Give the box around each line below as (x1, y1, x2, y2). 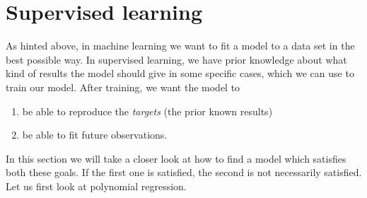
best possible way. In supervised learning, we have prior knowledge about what (6, 52, 347, 66)
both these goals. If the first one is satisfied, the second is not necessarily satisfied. (6, 165, 362, 180)
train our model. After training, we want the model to (6, 79, 240, 94)
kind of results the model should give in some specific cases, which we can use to (6, 66, 354, 81)
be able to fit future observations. (22, 127, 168, 142)
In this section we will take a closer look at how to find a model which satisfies (6, 151, 346, 165)
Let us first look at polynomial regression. (6, 178, 187, 193)
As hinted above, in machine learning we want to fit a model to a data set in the (6, 38, 355, 53)
